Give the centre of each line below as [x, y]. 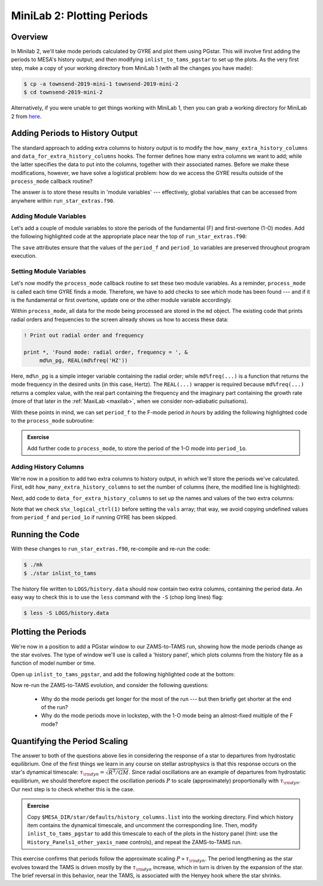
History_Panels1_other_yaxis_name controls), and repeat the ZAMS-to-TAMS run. [135, 842]
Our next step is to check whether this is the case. [73, 789]
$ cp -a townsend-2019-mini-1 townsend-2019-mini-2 [101, 84]
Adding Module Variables [49, 216]
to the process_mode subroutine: [53, 420]
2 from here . [26, 116]
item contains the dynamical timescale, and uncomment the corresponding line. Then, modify [142, 825]
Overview [30, 37]
